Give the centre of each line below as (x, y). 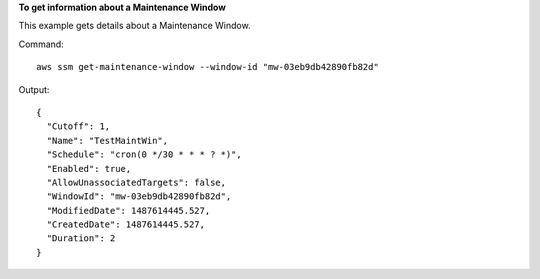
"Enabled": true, (89, 168)
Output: (34, 89)
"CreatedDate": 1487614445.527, (125, 224)
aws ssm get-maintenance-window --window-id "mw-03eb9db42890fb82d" (207, 67)
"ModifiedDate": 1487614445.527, (128, 210)
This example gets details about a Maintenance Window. (134, 26)
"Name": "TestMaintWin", (107, 140)
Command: (41, 44)
